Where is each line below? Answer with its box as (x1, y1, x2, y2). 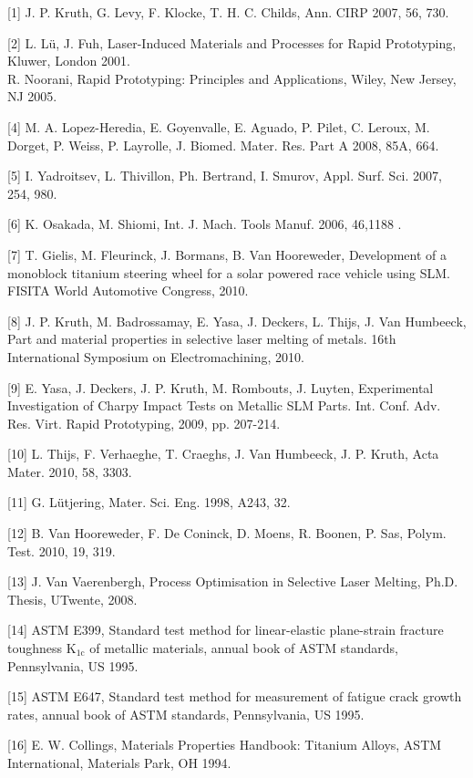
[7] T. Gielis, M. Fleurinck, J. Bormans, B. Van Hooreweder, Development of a (7, 244, 447, 264)
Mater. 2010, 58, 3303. (7, 462, 132, 481)
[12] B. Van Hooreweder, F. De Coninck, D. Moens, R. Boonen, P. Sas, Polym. (7, 524, 447, 543)
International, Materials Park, (7, 753, 174, 772)
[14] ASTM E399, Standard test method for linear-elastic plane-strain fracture (7, 620, 444, 639)
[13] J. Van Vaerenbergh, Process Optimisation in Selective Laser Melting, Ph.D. (7, 572, 458, 591)
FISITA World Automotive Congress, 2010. (7, 281, 249, 300)
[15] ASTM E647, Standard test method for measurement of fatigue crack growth (7, 687, 462, 706)
